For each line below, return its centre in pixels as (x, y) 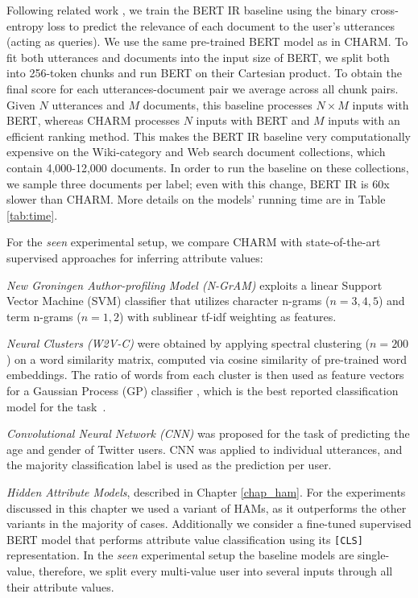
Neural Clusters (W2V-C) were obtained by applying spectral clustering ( (188, 343)
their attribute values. (60, 586)
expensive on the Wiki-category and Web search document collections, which (196, 152)
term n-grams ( (44, 316)
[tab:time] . (32, 214)
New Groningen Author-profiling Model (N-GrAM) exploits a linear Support (195, 285)
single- (374, 555)
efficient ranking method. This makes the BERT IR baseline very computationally (209, 136)
